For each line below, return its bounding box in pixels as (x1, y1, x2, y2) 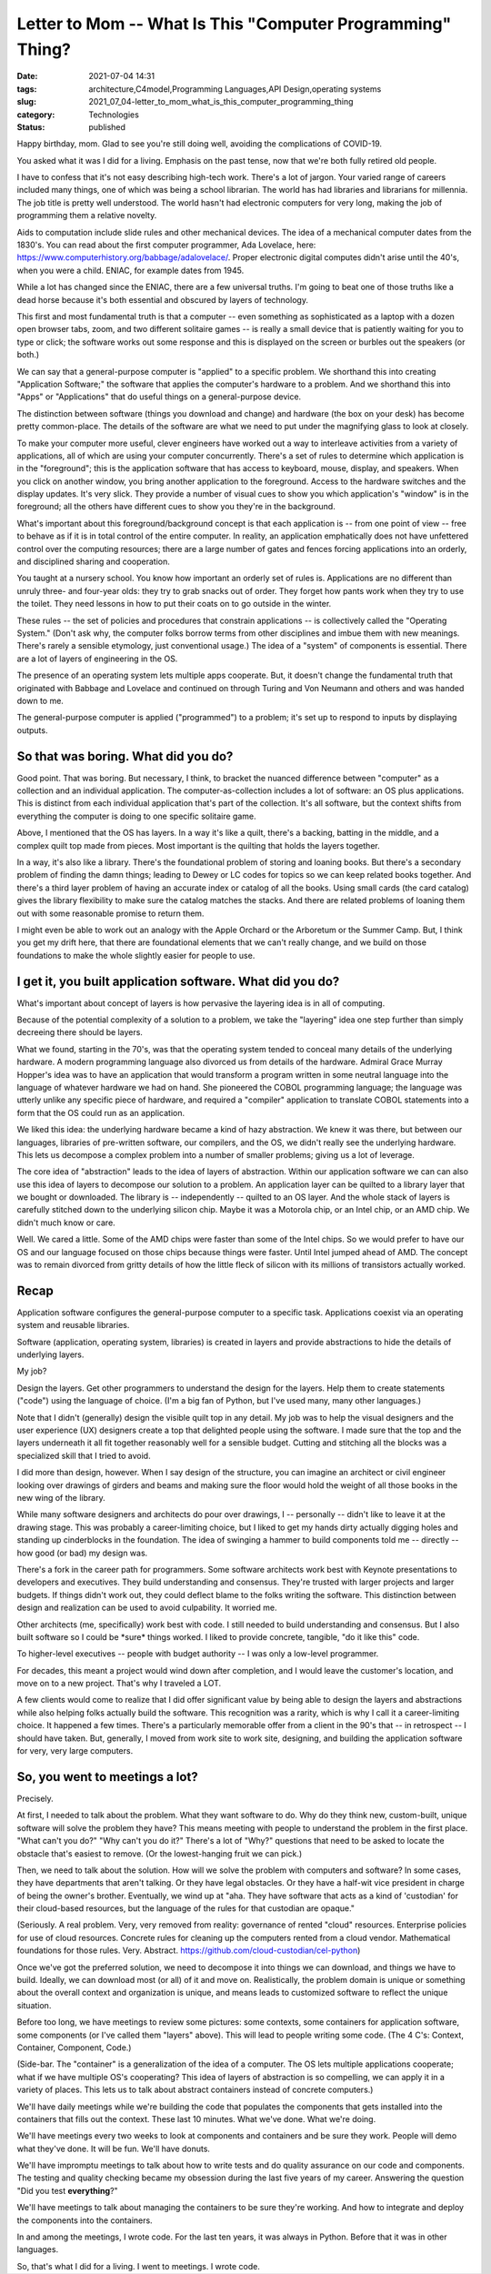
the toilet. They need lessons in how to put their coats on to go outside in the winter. (16, 599, 332, 609)
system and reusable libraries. (16, 1320, 130, 1331)
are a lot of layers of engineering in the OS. (16, 653, 178, 664)
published (88, 121, 126, 132)
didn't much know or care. (16, 1217, 115, 1228)
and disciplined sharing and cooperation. (16, 556, 170, 568)
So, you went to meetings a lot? (16, 1769, 199, 1785)
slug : (16, 96, 36, 107)
